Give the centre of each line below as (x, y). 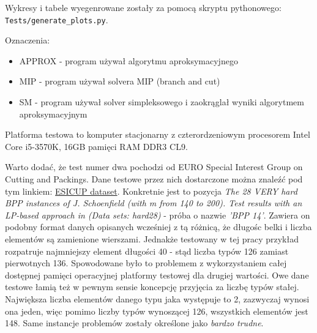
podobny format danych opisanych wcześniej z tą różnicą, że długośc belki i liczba (158, 227)
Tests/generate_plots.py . (57, 19)
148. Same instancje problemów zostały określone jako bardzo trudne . (134, 323)
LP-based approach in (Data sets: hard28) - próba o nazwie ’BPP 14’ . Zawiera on (158, 215)
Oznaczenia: (28, 40)
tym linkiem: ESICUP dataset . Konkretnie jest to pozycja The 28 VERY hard (151, 191)
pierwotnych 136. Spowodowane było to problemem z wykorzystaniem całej (146, 263)
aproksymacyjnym (53, 114)
